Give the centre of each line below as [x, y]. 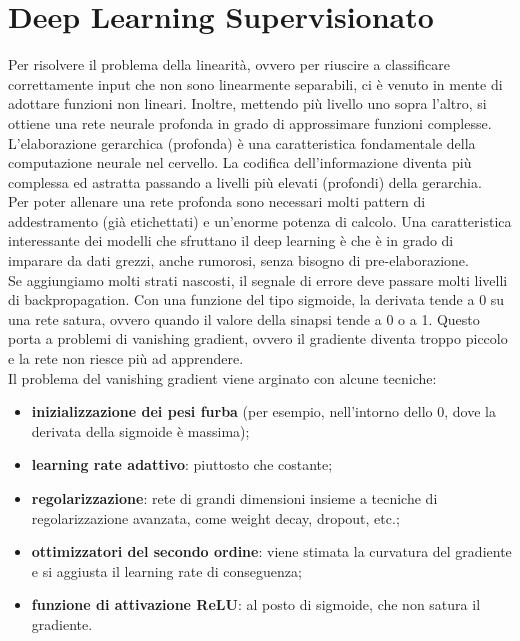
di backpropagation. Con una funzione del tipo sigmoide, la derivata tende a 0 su [256, 299]
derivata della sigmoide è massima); [140, 430]
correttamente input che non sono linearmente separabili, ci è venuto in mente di [255, 83]
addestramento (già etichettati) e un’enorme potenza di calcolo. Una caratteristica [260, 220]
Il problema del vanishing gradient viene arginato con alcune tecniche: [222, 377]
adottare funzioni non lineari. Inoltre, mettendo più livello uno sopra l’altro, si [247, 103]
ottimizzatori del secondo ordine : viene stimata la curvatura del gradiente [271, 551]
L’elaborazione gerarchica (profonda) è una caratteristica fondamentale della [242, 142]
